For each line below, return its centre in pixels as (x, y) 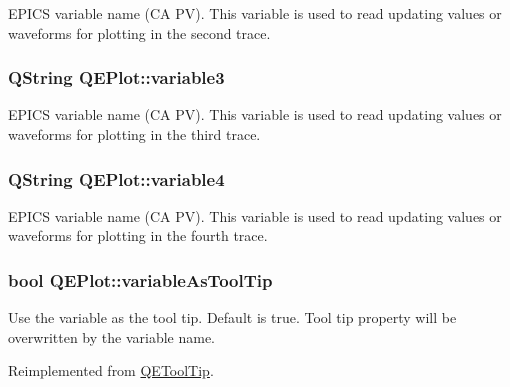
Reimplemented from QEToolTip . (111, 370)
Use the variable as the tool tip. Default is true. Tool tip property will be (232, 317)
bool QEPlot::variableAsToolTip (140, 279)
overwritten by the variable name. (112, 336)
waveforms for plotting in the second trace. (139, 32)
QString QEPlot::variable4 (116, 178)
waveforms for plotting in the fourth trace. (138, 235)
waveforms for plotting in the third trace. (134, 134)
